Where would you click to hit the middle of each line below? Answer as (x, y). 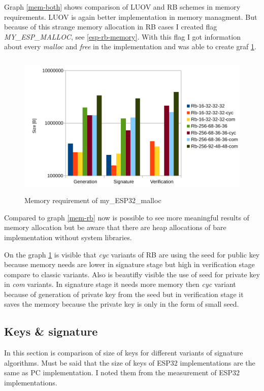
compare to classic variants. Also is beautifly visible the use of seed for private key (132, 274)
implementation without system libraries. (68, 237)
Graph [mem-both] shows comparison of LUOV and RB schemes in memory (122, 7)
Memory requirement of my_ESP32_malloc (93, 200)
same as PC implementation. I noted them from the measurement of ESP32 (122, 372)
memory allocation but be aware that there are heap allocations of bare (115, 227)
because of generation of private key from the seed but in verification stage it (124, 294)
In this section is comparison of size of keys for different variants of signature (124, 353)
